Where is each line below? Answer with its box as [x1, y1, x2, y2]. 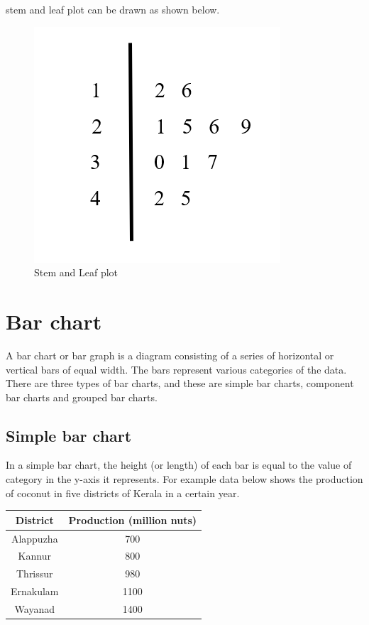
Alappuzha [11, 531, 58, 545]
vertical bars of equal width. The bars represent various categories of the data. [6, 362, 347, 376]
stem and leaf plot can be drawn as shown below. [6, 2, 220, 16]
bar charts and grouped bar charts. [6, 389, 158, 404]
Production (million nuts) [68, 512, 197, 527]
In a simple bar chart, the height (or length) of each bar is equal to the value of [6, 457, 352, 472]
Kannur [18, 548, 51, 563]
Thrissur [16, 566, 53, 581]
